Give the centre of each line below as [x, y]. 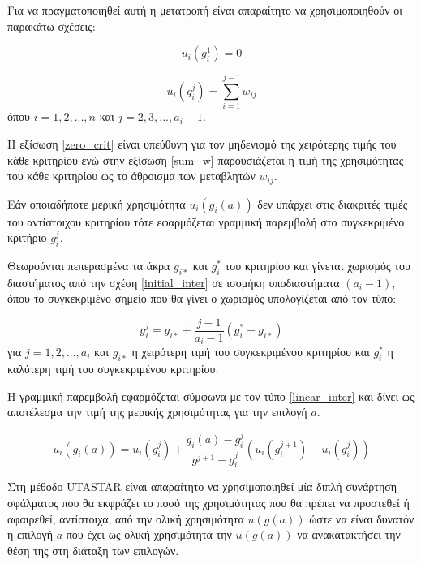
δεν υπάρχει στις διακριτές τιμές [333, 203]
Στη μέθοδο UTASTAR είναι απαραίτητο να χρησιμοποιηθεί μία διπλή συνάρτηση [202, 487]
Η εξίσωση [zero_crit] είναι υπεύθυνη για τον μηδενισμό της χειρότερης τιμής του [202, 143]
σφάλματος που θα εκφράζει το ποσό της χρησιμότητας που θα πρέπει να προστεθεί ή [208, 502]
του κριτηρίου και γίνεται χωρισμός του [318, 265]
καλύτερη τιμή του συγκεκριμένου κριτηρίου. [113, 369]
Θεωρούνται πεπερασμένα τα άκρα [89, 265]
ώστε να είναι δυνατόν [362, 518]
